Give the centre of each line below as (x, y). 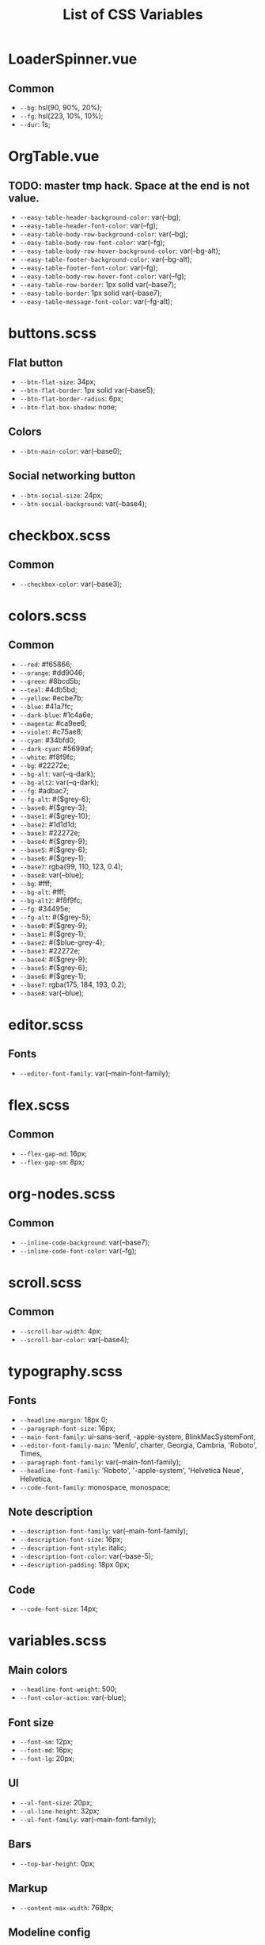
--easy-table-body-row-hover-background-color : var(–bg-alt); (120, 251)
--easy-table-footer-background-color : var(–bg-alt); (106, 259)
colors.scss (47, 616)
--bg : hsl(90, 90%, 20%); (61, 107)
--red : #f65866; (46, 664)
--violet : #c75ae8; (51, 731)
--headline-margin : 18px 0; (64, 1419)
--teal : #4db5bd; (48, 689)
